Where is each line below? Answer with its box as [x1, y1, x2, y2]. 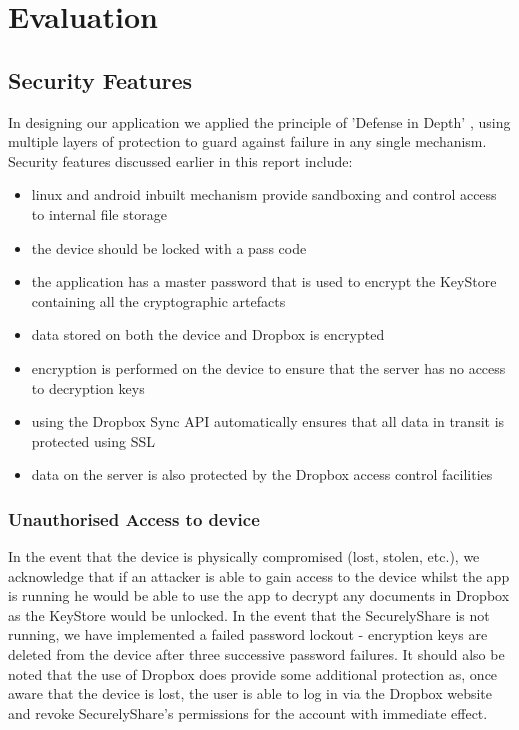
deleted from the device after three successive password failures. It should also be [8, 644, 505, 665]
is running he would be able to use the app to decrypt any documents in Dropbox [8, 585, 510, 606]
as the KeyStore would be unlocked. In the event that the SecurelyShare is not [8, 604, 490, 625]
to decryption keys [31, 377, 145, 398]
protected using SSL [31, 430, 156, 451]
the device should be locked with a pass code [31, 237, 307, 258]
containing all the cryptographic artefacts [31, 290, 286, 311]
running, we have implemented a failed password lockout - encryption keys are [8, 624, 488, 645]
